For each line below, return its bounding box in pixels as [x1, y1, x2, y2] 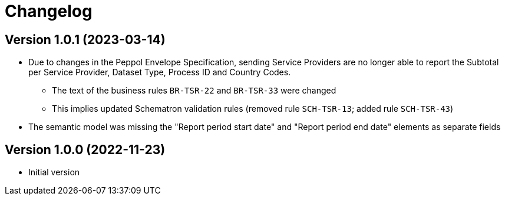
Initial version [28, 167, 80, 178]
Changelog [5, 1, 93, 21]
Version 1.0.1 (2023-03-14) [5, 32, 166, 47]
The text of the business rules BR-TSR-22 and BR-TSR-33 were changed [52, 85, 336, 96]
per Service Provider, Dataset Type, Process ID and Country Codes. [28, 67, 291, 78]
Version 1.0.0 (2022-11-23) [5, 142, 166, 157]
